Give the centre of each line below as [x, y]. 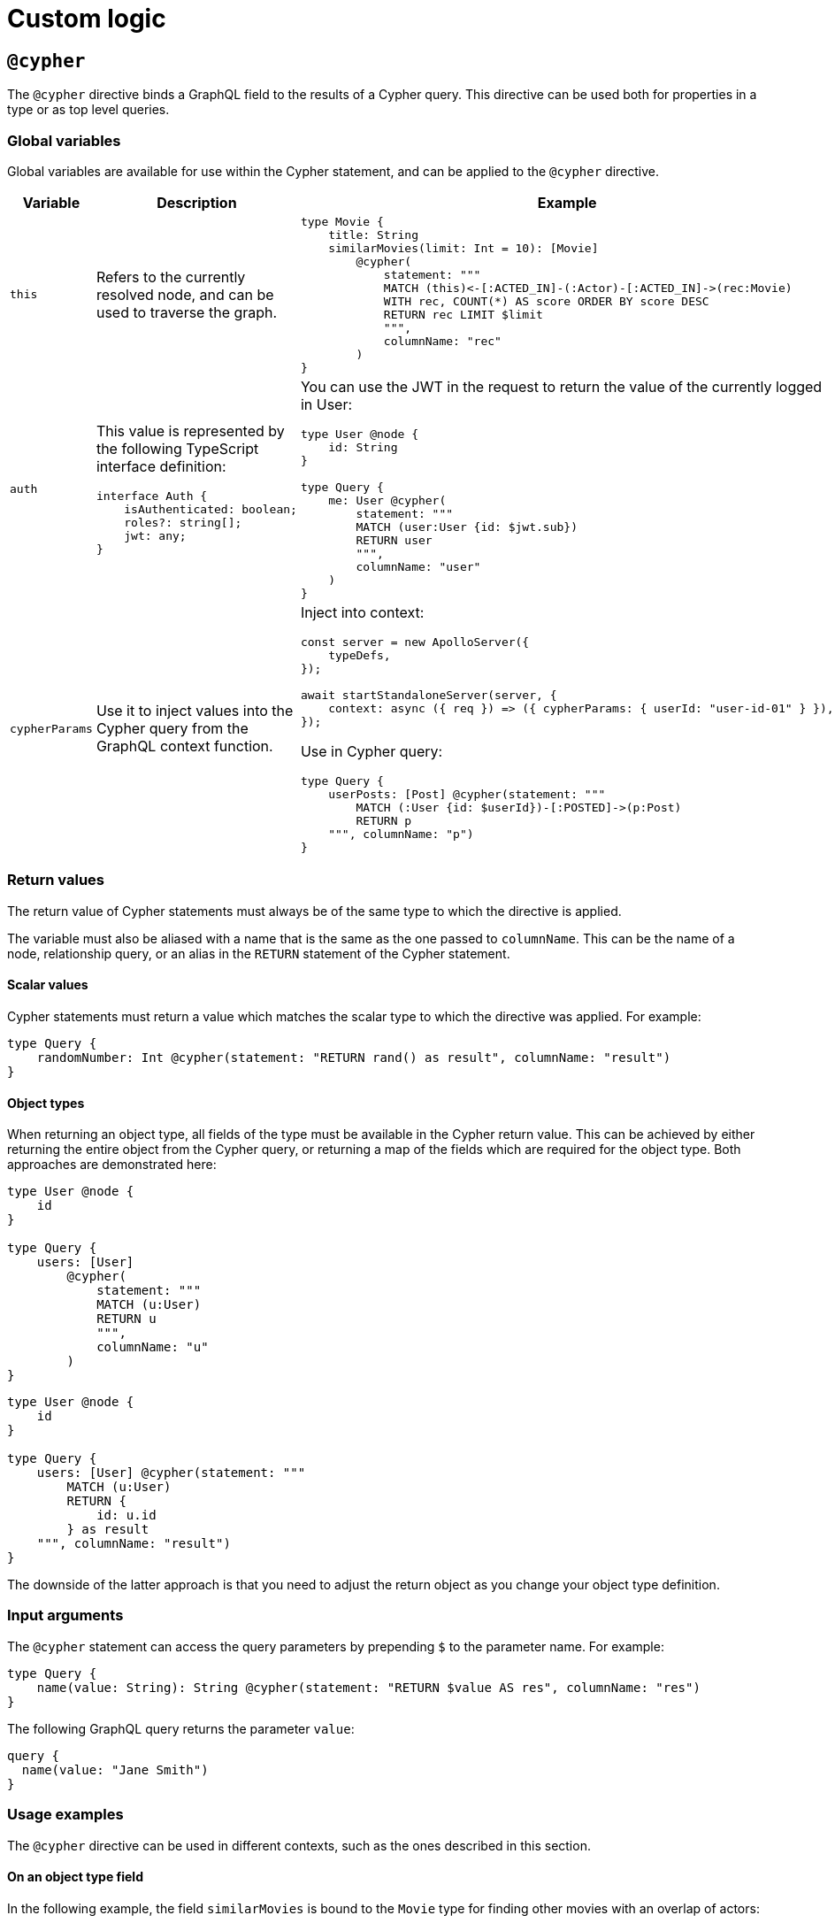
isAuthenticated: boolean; [211, 509]
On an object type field [75, 1877]
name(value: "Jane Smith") [115, 1769]
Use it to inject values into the [195, 711]
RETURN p [384, 820]
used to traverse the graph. [187, 312]
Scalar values [48, 985]
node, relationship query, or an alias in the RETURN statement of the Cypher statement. [259, 953]
